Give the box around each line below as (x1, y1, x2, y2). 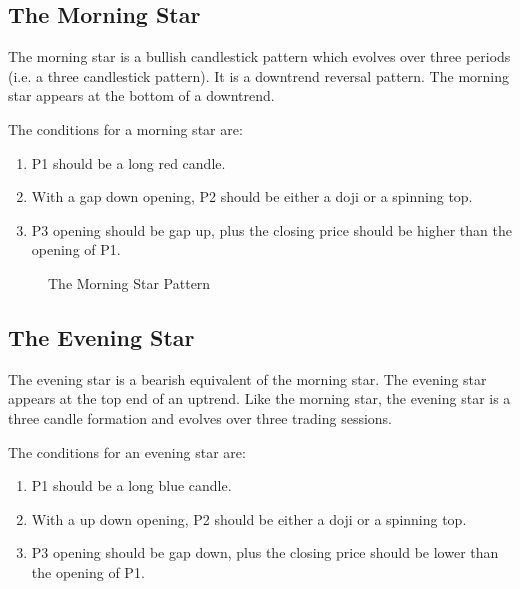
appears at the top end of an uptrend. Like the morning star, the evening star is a (8, 388, 511, 409)
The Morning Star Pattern (48, 272, 211, 293)
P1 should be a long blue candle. (31, 475, 232, 496)
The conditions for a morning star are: (8, 118, 243, 139)
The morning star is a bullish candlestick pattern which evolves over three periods (8, 46, 511, 67)
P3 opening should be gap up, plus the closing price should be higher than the (31, 219, 512, 240)
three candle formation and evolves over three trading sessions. (8, 407, 393, 428)
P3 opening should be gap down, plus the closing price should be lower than (31, 542, 499, 563)
